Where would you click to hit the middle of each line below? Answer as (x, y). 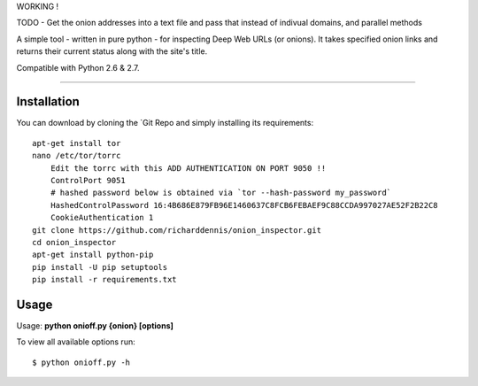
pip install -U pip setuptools (100, 267)
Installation (48, 102)
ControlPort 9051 (88, 181)
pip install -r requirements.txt (104, 280)
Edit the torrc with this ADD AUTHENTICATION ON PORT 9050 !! (188, 168)
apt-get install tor (77, 143)
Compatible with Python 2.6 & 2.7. (78, 67)
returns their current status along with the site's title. (112, 51)
